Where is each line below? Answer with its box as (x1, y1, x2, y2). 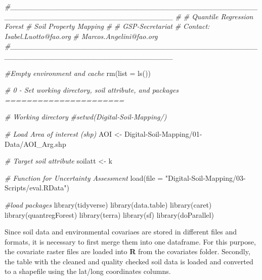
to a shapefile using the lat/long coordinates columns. (5, 266, 171, 276)
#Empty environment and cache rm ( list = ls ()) (5, 67, 151, 78)
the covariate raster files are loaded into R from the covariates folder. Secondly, (5, 246, 250, 257)
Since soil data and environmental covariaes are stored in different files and (5, 226, 237, 237)
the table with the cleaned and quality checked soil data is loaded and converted (5, 256, 253, 266)
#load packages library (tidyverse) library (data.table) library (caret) (5, 199, 212, 210)
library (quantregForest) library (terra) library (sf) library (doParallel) (5, 209, 214, 220)
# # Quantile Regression (175, 11, 253, 21)
